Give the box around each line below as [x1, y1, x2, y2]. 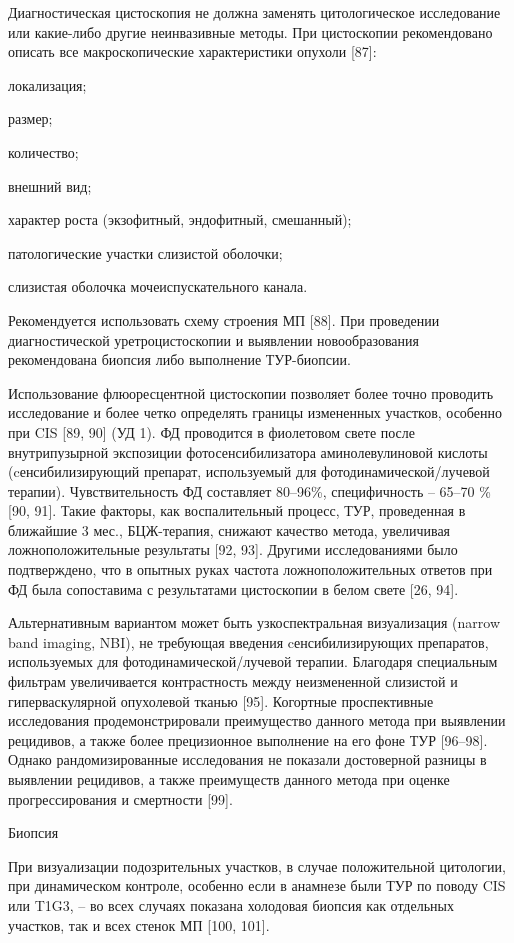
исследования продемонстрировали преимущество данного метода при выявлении [8, 710, 506, 731]
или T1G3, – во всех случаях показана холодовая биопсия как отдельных [8, 894, 454, 915]
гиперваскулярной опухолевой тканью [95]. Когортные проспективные [8, 690, 434, 711]
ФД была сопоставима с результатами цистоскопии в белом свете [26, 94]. [8, 578, 459, 599]
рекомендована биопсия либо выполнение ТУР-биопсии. [8, 349, 351, 370]
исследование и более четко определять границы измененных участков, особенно [8, 402, 503, 423]
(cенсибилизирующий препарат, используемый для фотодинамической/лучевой [8, 461, 490, 482]
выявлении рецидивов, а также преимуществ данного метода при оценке [8, 769, 450, 789]
